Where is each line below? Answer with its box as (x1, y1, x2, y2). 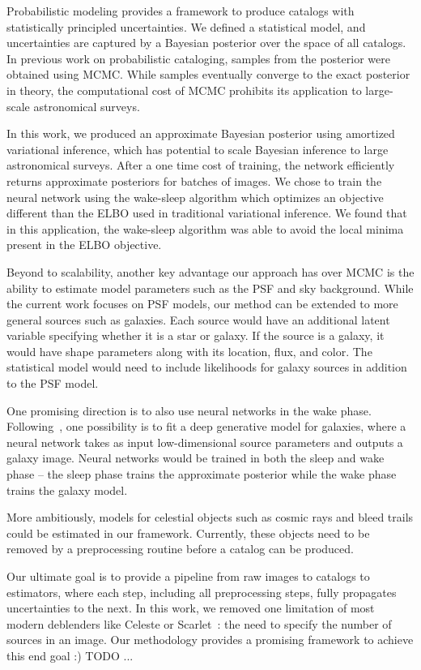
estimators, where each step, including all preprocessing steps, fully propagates (6, 583, 397, 600)
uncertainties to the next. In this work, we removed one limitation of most (6, 599, 375, 616)
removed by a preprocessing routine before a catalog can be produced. (6, 540, 354, 557)
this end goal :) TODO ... (6, 646, 134, 664)
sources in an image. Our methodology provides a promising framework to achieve (6, 631, 414, 648)
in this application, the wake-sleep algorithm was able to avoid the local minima (6, 220, 404, 237)
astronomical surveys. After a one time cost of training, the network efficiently (6, 157, 395, 174)
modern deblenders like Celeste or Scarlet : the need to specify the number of (6, 615, 392, 632)
